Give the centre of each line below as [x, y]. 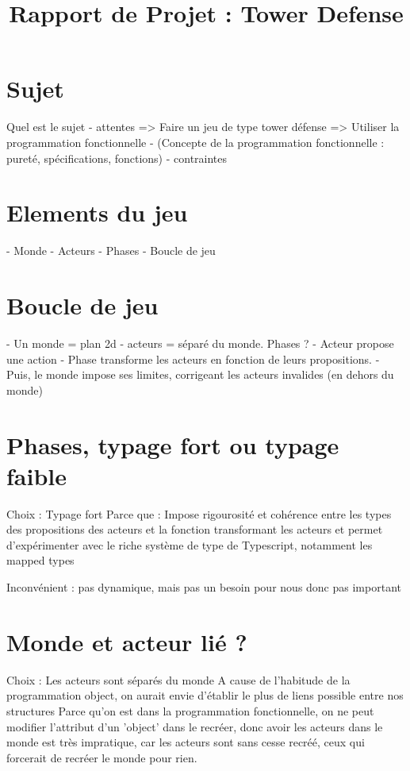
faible [36, 475]
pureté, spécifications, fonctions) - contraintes [117, 158]
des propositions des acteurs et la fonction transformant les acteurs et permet [195, 529]
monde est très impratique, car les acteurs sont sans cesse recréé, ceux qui [186, 742]
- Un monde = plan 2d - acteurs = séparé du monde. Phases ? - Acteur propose [200, 343]
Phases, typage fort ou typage [173, 444]
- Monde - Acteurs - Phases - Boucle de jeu [111, 251]
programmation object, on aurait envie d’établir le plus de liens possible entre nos [205, 695]
